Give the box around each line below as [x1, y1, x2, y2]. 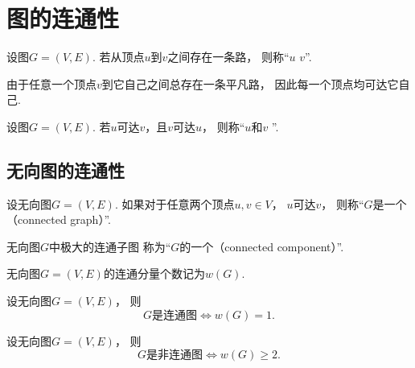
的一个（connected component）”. [179, 238, 344, 254]
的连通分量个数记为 [103, 265, 205, 282]
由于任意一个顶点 [6, 75, 97, 92]
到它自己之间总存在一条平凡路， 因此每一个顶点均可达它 [101, 75, 399, 92]
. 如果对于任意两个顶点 [114, 195, 235, 212]
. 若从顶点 [92, 48, 145, 65]
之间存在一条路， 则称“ [167, 48, 290, 65]
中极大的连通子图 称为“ [49, 238, 171, 254]
